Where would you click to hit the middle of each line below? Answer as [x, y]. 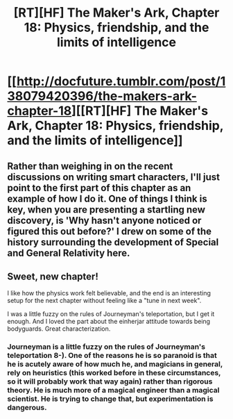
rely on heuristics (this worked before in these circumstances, [114, 373]
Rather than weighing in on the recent [90, 166]
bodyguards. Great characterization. [59, 329]
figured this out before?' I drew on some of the [110, 231]
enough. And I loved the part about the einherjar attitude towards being [109, 322]
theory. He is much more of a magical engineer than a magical [113, 391]
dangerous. [27, 408]
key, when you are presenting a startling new [106, 209]
